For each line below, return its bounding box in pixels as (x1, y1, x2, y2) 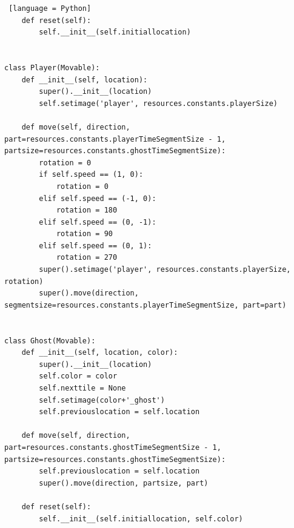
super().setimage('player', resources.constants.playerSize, (39, 265, 291, 274)
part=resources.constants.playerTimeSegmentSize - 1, (4, 134, 226, 144)
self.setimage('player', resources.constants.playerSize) (39, 99, 278, 108)
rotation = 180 (56, 206, 118, 215)
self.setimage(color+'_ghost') (39, 395, 165, 404)
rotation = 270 (56, 253, 118, 262)
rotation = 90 (56, 229, 113, 239)
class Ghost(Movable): (4, 336, 96, 345)
